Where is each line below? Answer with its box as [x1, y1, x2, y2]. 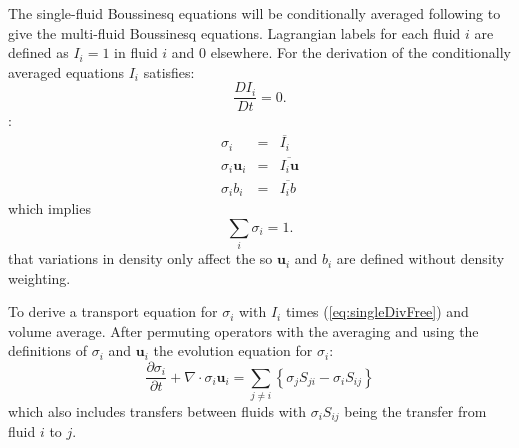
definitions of [8, 340, 88, 361]
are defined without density [336, 248, 505, 269]
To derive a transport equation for [8, 301, 218, 322]
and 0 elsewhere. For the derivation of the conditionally [171, 42, 511, 63]
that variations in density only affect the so [8, 248, 273, 269]
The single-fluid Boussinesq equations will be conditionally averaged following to [8, 3, 501, 23]
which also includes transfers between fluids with [8, 400, 306, 421]
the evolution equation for [153, 340, 313, 361]
